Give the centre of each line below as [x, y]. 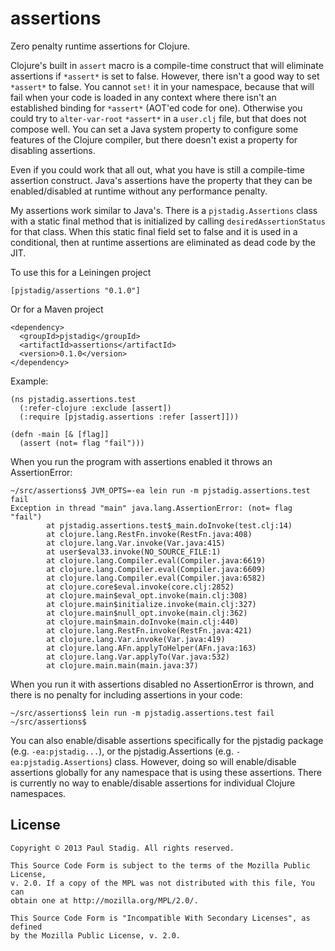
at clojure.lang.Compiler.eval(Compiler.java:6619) [156, 560]
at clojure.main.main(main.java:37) [122, 665]
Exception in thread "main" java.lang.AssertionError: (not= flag [151, 508]
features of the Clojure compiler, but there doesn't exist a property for [154, 139]
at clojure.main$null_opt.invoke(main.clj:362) [147, 613]
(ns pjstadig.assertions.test [73, 399]
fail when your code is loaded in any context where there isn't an [143, 97]
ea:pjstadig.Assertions [60, 762]
